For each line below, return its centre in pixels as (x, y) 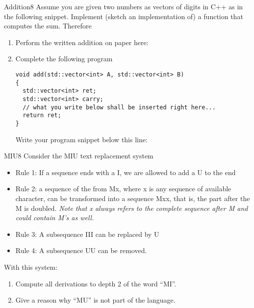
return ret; (42, 115)
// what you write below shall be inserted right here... (119, 107)
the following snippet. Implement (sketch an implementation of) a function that (124, 16)
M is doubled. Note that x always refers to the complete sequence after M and (132, 208)
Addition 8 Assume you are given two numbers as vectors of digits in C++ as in (124, 6)
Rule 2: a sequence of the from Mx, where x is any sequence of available (123, 189)
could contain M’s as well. (55, 218)
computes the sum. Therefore (48, 26)
